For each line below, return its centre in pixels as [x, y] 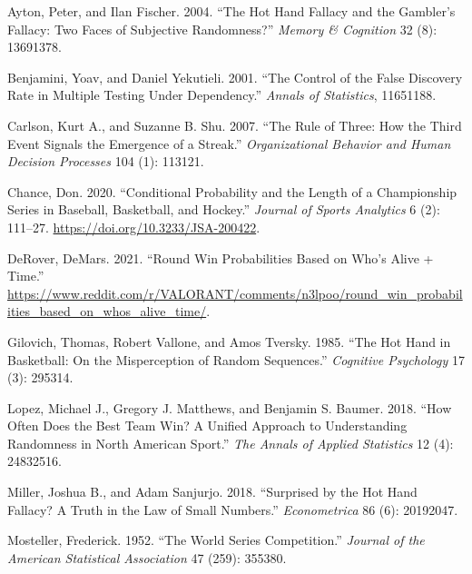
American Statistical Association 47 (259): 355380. [147, 557]
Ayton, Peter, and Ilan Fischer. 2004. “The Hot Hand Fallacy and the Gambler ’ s [231, 11]
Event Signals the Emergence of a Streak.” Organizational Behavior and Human [229, 143]
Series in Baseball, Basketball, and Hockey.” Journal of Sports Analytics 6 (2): [224, 209]
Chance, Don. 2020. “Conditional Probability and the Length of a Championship [232, 191]
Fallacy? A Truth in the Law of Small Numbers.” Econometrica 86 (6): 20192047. [233, 509]
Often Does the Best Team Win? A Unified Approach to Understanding [207, 426]
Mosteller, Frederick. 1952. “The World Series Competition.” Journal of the [216, 540]
